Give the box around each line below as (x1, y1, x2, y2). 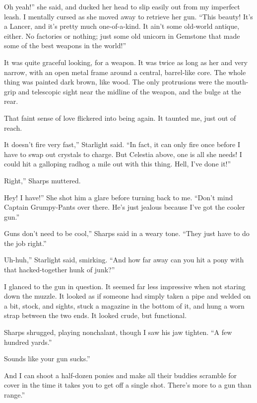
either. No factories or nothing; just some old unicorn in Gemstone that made (4, 30, 240, 41)
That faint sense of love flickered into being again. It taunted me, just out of (4, 112, 236, 123)
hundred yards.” (4, 336, 52, 347)
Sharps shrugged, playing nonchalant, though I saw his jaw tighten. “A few (4, 327, 232, 337)
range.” (4, 390, 25, 400)
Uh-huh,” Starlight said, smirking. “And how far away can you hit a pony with (4, 254, 244, 265)
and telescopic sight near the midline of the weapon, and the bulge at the (18, 86, 241, 96)
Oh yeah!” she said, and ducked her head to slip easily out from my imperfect (4, 1, 240, 11)
